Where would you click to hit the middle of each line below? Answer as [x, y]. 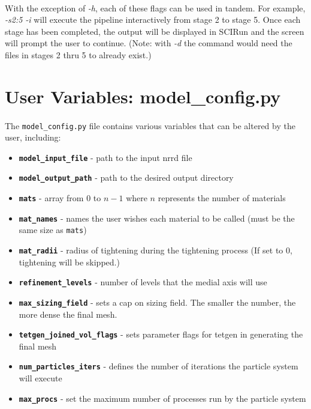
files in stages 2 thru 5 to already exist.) [78, 54]
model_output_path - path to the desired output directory [126, 177]
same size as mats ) [53, 230]
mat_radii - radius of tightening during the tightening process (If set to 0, [155, 250]
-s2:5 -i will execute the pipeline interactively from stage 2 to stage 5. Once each [153, 20]
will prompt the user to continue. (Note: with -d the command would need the [149, 43]
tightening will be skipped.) [69, 262]
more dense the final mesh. [68, 314]
